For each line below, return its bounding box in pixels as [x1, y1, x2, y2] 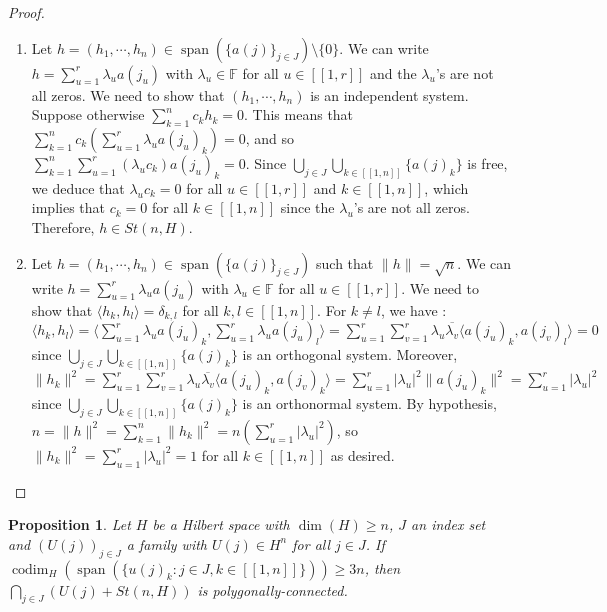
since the [280, 197, 335, 218]
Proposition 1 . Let [8, 514, 131, 535]
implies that [31, 197, 105, 218]
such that [316, 252, 374, 273]
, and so [245, 127, 294, 148]
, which [424, 177, 469, 198]
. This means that [244, 104, 354, 125]
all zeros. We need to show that [31, 84, 225, 105]
